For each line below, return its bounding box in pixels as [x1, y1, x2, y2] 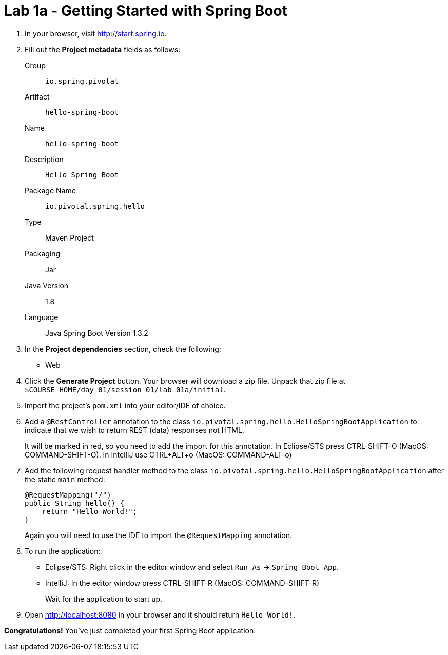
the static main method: [25, 474, 105, 484]
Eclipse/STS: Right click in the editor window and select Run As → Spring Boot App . [45, 562, 339, 571]
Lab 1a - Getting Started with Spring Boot [4, 2, 287, 19]
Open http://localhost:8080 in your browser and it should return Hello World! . [25, 610, 296, 619]
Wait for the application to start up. [45, 594, 163, 603]
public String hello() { [25, 499, 124, 507]
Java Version [25, 281, 69, 290]
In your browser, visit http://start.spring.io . [25, 29, 167, 38]
